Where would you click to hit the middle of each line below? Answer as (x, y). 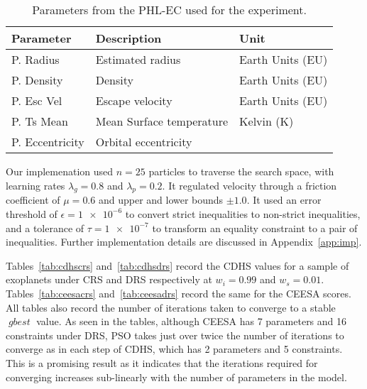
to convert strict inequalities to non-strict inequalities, (243, 213)
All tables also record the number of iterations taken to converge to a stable (171, 307)
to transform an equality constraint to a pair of (255, 228)
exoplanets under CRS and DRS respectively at (109, 279)
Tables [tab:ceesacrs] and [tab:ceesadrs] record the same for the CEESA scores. (179, 293)
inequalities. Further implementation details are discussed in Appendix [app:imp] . (184, 242)
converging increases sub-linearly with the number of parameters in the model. (176, 377)
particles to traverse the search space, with (241, 171)
